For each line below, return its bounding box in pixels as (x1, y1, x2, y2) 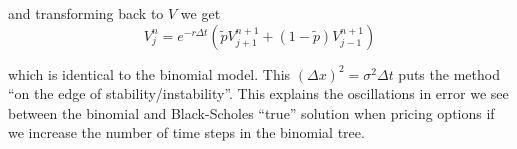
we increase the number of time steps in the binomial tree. (8, 122, 365, 143)
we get (180, 3, 221, 23)
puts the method (398, 63, 500, 84)
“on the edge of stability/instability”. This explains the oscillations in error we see (8, 83, 509, 104)
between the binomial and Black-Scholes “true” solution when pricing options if (8, 102, 495, 123)
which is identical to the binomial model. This (8, 63, 291, 84)
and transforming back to (8, 3, 164, 23)
